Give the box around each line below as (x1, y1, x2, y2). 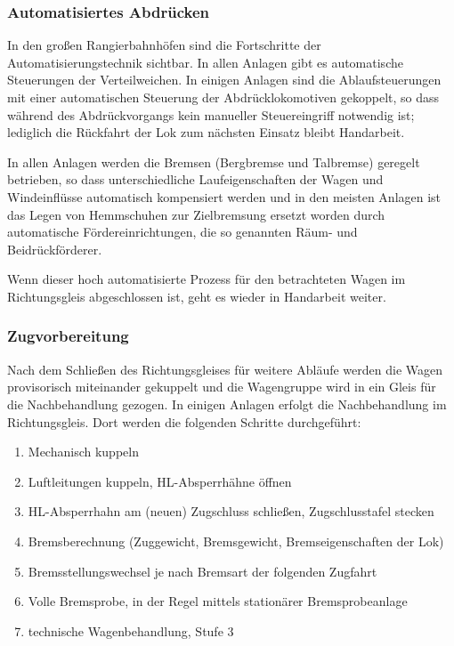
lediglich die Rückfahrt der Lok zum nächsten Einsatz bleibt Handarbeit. (7, 123, 405, 141)
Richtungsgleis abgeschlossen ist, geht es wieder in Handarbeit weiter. (7, 287, 386, 305)
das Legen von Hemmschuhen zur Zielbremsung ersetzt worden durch (7, 205, 385, 223)
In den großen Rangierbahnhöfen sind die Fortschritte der (7, 36, 321, 54)
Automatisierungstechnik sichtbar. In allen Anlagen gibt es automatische (7, 52, 403, 71)
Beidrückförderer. (7, 239, 102, 258)
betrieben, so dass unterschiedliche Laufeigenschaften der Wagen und (7, 170, 384, 189)
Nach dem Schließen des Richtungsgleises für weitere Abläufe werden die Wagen (7, 359, 443, 378)
